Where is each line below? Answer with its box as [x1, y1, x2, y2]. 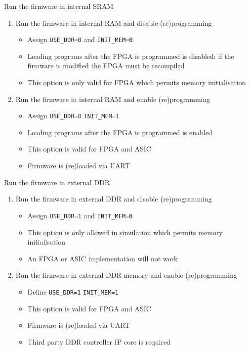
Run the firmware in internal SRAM [4, 1, 114, 11]
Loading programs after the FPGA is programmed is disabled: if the [27, 50, 234, 61]
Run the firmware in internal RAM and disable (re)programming [15, 17, 212, 28]
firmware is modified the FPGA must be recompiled [27, 60, 185, 71]
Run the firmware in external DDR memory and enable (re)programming [15, 270, 237, 280]
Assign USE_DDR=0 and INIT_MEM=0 [27, 34, 133, 45]
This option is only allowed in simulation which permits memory [27, 227, 223, 237]
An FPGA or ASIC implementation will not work [27, 253, 178, 263]
